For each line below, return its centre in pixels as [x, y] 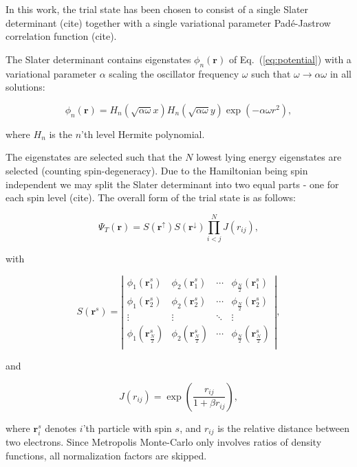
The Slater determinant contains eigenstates [98, 59]
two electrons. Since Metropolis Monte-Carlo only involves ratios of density [164, 442]
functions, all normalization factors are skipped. [106, 455]
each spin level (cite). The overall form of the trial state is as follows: [151, 197]
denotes [61, 428]
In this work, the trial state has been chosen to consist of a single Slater [157, 9]
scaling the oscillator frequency [174, 73]
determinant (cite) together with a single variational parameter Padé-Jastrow [168, 22]
